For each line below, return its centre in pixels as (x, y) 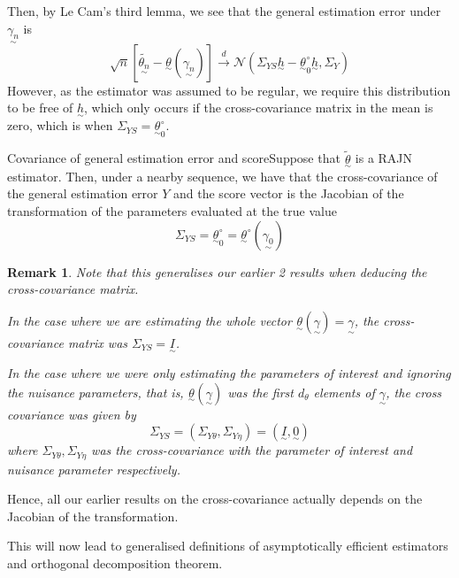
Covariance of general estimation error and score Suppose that (174, 158)
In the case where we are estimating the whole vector (149, 320)
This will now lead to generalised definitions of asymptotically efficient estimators (228, 546)
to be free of (40, 108)
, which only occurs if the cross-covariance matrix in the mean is (259, 108)
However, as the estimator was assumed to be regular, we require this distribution (229, 90)
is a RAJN (384, 158)
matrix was (98, 342)
